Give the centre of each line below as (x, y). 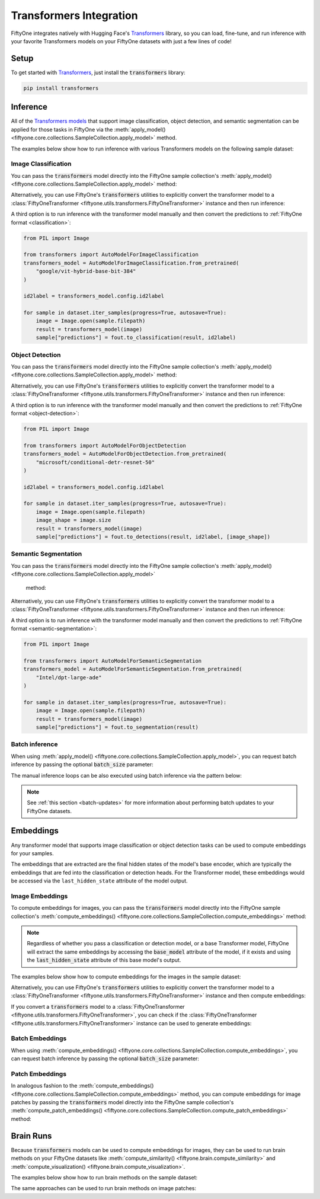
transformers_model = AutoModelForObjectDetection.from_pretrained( (125, 454)
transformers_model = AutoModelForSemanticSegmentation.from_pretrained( (133, 669)
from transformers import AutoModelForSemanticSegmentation (113, 661)
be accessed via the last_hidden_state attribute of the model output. (99, 881)
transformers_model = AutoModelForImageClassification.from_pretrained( (131, 263)
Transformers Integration (75, 15)
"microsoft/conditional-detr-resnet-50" (95, 462)
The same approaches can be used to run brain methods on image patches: (104, 1188)
